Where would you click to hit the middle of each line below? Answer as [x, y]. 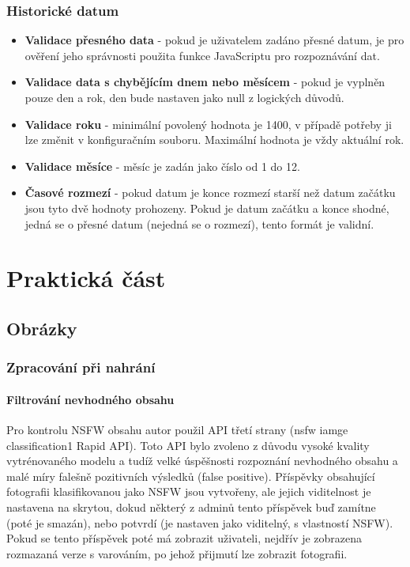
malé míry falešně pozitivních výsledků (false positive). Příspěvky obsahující [191, 476]
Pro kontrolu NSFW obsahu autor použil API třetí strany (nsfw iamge [177, 429]
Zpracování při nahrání [81, 367]
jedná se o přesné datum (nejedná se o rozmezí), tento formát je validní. [199, 223]
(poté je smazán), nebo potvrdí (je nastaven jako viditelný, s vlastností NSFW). [200, 522]
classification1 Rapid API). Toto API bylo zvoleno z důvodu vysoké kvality [188, 445]
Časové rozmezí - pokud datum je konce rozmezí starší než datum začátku [210, 193]
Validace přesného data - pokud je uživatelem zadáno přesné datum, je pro [214, 40]
